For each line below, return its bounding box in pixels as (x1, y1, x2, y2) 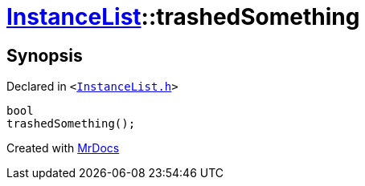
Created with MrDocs (6, 141, 120, 156)
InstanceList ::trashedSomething (6, 3, 360, 30)
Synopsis (6, 45, 83, 66)
